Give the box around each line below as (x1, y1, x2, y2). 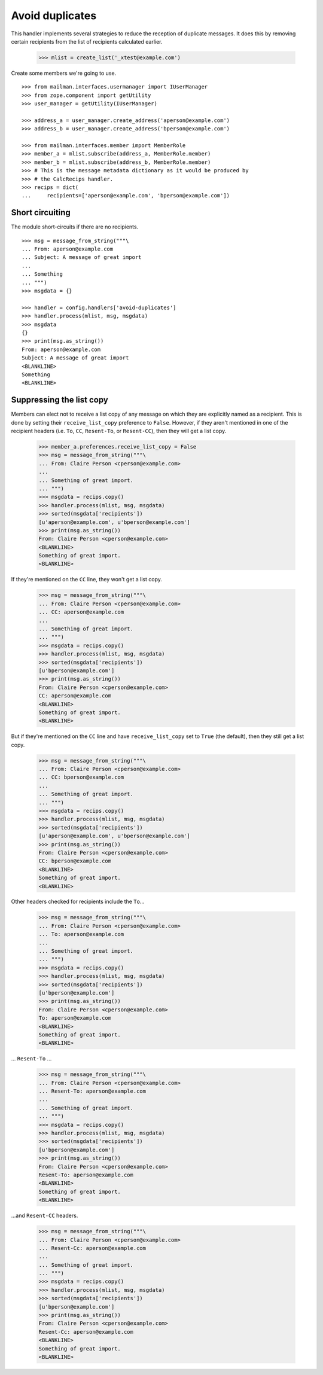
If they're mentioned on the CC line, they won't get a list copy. (11, 576, 163, 583)
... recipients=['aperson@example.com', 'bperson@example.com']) (22, 192, 230, 199)
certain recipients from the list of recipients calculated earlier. (11, 38, 163, 45)
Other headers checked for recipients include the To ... (11, 898, 145, 906)
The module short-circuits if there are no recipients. (11, 223, 139, 230)
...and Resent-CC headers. (11, 1212, 78, 1219)
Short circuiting (11, 208, 71, 218)
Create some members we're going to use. (11, 69, 117, 77)
